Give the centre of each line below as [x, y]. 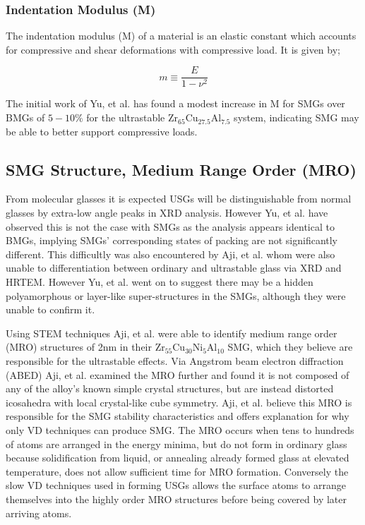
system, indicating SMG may [297, 117]
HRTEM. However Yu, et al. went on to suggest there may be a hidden [160, 282]
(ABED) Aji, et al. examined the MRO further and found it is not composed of [178, 374]
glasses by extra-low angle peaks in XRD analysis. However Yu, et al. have [167, 213]
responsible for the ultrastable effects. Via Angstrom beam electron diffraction [175, 360]
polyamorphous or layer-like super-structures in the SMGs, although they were [176, 295]
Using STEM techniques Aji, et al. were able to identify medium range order [172, 333]
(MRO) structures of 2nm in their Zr [85, 347]
